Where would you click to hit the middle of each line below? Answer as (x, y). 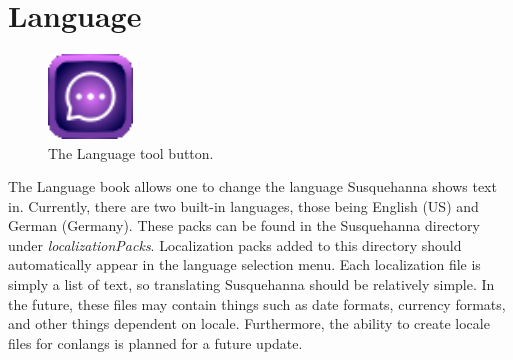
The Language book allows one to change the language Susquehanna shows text (252, 186)
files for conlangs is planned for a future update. (155, 342)
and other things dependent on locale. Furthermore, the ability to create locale (249, 323)
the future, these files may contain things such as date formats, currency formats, (257, 303)
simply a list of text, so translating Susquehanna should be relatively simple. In (251, 284)
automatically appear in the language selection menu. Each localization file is (244, 264)
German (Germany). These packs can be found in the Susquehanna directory (244, 225)
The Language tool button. (131, 152)
